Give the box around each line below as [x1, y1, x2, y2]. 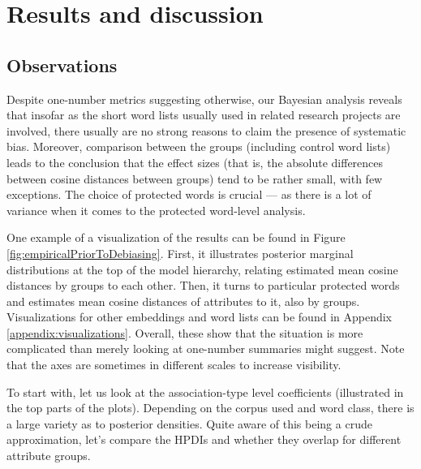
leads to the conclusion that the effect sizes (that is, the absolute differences [6, 153, 384, 170]
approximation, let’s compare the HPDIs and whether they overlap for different [6, 431, 402, 448]
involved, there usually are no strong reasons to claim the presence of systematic [6, 122, 406, 139]
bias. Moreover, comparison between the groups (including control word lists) [6, 138, 391, 155]
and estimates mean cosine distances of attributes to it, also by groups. [6, 292, 360, 309]
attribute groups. [6, 447, 91, 464]
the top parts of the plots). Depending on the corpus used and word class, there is [6, 399, 415, 416]
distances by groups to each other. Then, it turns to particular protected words [6, 277, 400, 294]
